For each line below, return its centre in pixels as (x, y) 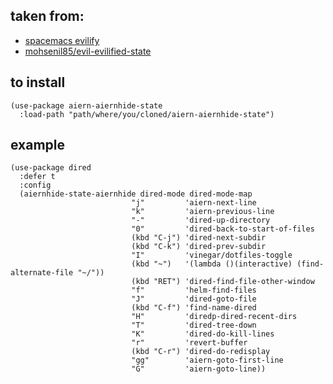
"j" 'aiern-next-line (194, 203)
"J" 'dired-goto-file (194, 299)
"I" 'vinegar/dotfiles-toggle (212, 255)
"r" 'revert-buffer (189, 343)
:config (35, 185)
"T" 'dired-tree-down (194, 325)
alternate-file (42, 273)
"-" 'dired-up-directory (201, 220)
